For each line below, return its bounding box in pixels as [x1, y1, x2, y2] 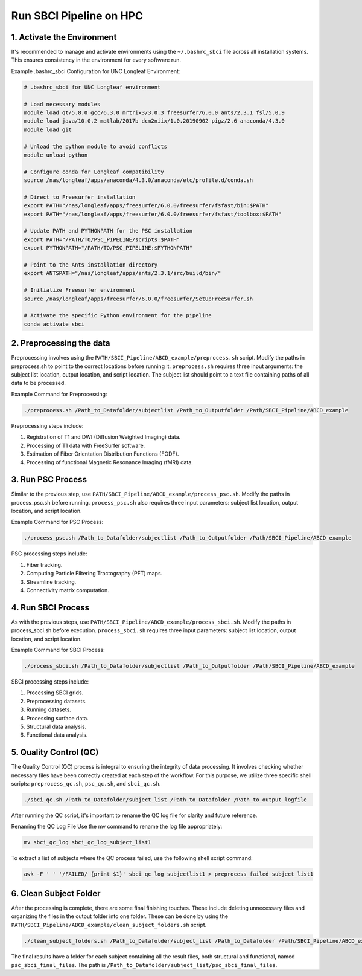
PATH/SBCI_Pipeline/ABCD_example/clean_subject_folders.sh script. [11, 921, 207, 928]
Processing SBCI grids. [26, 689, 84, 696]
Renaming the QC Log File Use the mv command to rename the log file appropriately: [11, 822, 223, 830]
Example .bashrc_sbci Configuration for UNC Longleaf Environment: [11, 67, 180, 75]
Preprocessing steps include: [11, 422, 84, 429]
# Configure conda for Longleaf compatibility [24, 168, 164, 175]
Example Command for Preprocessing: [11, 390, 107, 398]
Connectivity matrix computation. [26, 586, 109, 593]
